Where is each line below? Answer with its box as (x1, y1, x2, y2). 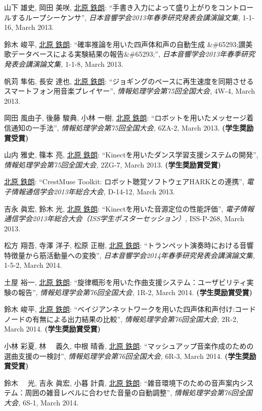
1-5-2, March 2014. (4, 260, 62, 270)
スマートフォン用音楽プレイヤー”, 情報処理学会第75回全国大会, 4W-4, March (4, 86, 255, 96)
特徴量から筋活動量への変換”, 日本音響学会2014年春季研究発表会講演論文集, (4, 250, 255, 260)
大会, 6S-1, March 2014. (4, 397, 79, 407)
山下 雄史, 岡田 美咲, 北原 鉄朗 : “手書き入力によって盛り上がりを (4, 2, 219, 12)
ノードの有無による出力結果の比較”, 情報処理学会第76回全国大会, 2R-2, (4, 313, 238, 324)
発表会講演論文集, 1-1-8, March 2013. (4, 58, 123, 69)
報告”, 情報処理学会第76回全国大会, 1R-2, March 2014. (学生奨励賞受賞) (18, 286, 252, 297)
